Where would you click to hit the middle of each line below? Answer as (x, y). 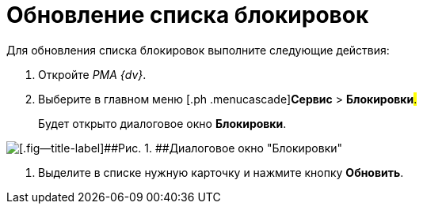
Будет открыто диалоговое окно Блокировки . (162, 123)
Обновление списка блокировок (188, 15)
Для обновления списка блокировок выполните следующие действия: (198, 50)
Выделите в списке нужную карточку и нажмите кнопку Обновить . (221, 172)
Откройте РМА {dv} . (92, 74)
